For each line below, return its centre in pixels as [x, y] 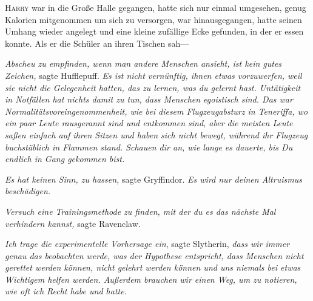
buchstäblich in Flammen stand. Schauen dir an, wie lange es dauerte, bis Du [149, 147]
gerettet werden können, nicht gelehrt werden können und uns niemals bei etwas [153, 267]
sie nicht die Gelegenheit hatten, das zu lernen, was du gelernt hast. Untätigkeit [153, 87]
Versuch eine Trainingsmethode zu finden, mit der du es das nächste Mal [140, 211]
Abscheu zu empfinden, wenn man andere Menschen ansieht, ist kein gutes [143, 63]
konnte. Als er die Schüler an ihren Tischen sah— [97, 43]
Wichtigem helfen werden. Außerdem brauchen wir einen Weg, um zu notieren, [151, 279]
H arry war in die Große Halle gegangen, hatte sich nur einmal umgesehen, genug [156, 7]
